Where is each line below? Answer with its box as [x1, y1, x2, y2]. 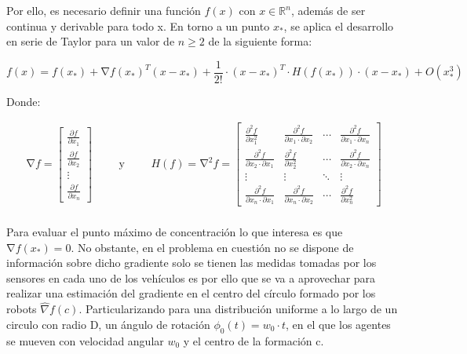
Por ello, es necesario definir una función [6, 2, 201, 18]
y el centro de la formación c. [183, 332, 324, 349]
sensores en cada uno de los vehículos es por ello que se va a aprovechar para [6, 269, 376, 286]
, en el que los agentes [285, 316, 391, 332]
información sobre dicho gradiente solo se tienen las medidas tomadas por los [6, 254, 377, 271]
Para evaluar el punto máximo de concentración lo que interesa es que [6, 224, 343, 240]
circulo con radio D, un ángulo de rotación [6, 316, 210, 332]
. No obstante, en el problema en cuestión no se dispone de [71, 239, 354, 255]
